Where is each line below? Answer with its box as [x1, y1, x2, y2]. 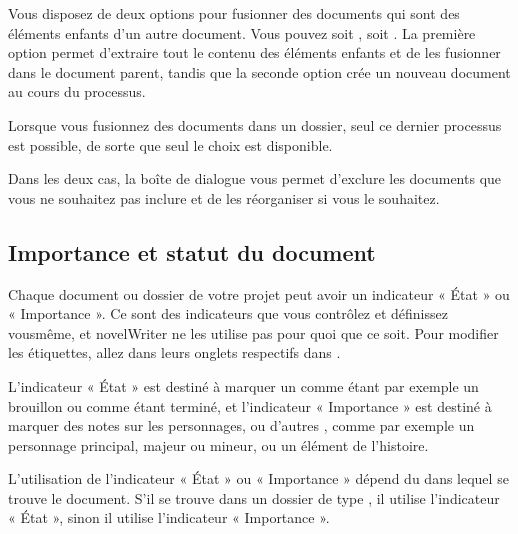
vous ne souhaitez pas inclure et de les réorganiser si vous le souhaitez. [8, 187, 440, 208]
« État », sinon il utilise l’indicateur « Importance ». [8, 507, 330, 528]
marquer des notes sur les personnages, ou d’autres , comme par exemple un [8, 415, 475, 436]
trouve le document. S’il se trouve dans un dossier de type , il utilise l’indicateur [8, 487, 500, 508]
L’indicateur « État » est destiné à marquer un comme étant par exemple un [8, 375, 479, 396]
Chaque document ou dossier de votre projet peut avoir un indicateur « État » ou [8, 283, 510, 304]
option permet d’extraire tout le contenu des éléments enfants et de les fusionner [8, 42, 501, 63]
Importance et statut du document [8, 236, 376, 267]
